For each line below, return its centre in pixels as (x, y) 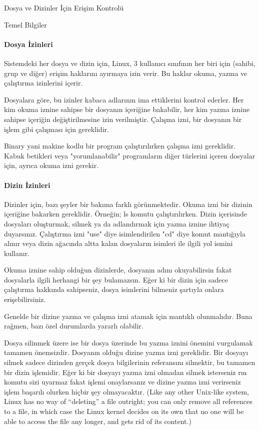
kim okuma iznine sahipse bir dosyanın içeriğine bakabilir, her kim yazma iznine (127, 109)
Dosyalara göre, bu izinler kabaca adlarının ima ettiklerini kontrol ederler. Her (124, 99)
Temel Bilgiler (25, 24)
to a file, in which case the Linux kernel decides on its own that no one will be (124, 411)
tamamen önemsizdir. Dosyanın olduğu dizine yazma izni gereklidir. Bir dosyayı (126, 352)
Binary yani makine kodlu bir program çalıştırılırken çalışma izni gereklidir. (120, 146)
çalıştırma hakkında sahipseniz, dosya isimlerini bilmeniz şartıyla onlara (114, 289)
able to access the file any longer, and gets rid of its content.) (98, 421)
